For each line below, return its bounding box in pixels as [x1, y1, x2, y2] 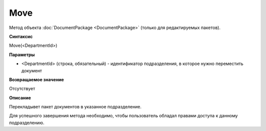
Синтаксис [9, 33, 33, 39]
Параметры [9, 52, 35, 58]
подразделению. [9, 120, 44, 126]
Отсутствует [9, 86, 35, 92]
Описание [9, 95, 32, 100]
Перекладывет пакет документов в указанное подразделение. [9, 104, 142, 110]
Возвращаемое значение [9, 76, 64, 82]
